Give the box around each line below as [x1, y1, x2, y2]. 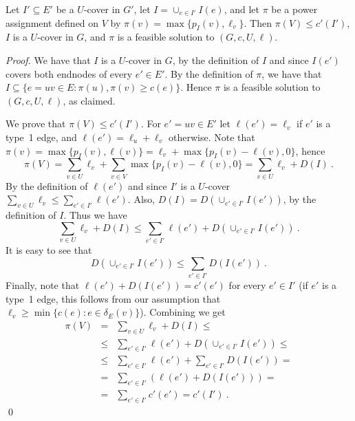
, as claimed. [63, 93, 116, 107]
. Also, [127, 192, 155, 206]
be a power [271, 2, 318, 16]
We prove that [6, 116, 66, 131]
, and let [224, 2, 259, 16]
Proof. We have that [6, 52, 91, 67]
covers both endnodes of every [6, 66, 133, 80]
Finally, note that [6, 277, 80, 292]
